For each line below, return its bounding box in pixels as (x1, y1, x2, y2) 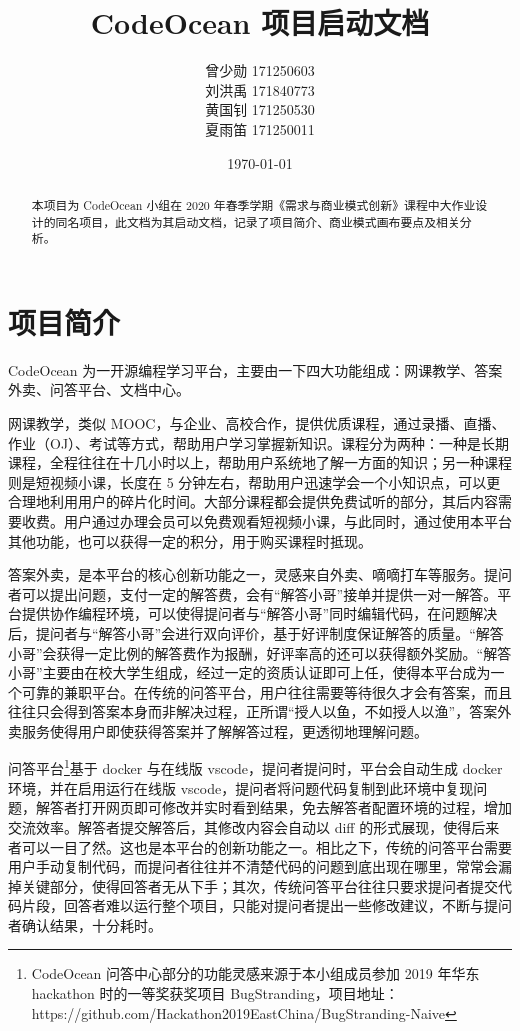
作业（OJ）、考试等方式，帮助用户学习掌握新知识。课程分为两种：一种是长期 (8, 432, 510, 453)
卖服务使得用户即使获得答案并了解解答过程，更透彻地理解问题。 (8, 720, 428, 741)
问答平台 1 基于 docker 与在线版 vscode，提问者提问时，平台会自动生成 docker (8, 755, 503, 779)
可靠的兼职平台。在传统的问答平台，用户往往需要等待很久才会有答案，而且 (21, 681, 512, 702)
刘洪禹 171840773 (205, 79, 315, 100)
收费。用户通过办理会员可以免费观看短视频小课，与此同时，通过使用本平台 (21, 510, 512, 531)
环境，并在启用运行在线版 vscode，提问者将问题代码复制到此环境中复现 (8, 777, 474, 798)
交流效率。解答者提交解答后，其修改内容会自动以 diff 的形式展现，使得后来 (8, 816, 500, 837)
